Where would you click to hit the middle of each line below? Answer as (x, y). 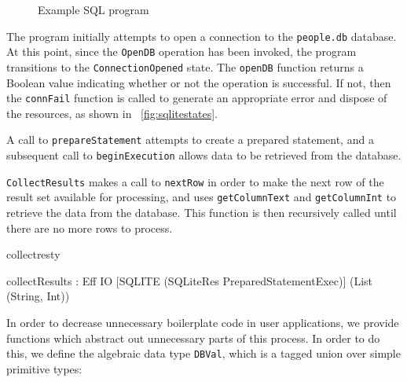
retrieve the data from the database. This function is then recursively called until (202, 213)
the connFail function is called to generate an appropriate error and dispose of (197, 98)
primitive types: (44, 368)
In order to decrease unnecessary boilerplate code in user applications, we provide (203, 322)
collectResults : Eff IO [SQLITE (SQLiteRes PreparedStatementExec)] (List (190, 280)
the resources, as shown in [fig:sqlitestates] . (112, 113)
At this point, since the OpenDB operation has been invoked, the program (181, 51)
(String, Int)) (38, 296)
